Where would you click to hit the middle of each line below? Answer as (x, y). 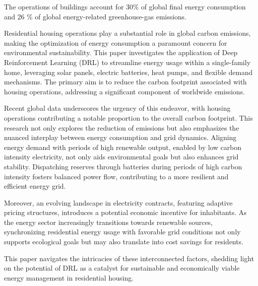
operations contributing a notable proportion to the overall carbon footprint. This (129, 117)
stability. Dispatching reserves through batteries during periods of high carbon (123, 166)
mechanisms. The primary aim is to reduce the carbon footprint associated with (126, 82)
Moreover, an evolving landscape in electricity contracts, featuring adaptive (118, 202)
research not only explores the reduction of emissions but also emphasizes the (122, 127)
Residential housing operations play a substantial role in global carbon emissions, (128, 33)
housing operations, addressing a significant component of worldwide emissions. (125, 91)
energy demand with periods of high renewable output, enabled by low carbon (123, 147)
